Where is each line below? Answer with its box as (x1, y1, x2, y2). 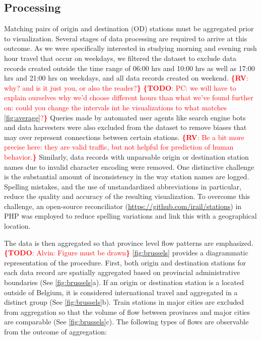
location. (4, 221, 31, 231)
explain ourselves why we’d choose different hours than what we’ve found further (4, 92, 253, 103)
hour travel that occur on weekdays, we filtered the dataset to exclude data (4, 52, 236, 63)
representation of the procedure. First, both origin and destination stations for (4, 257, 246, 267)
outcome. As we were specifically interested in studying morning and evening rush (4, 43, 257, 53)
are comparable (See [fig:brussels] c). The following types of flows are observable (4, 316, 249, 327)
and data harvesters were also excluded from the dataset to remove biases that (4, 122, 247, 132)
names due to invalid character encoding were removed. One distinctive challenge (4, 161, 254, 172)
